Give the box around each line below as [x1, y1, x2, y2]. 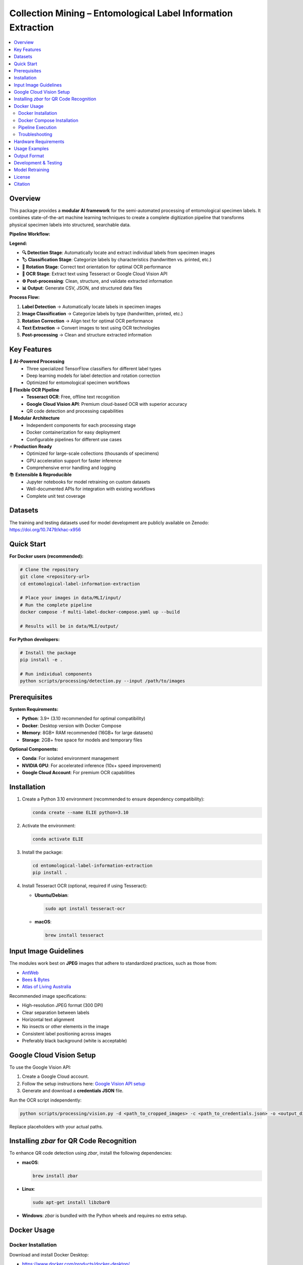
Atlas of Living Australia [22, 984, 72, 990]
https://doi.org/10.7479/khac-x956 [9, 526, 81, 532]
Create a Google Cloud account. [22, 1073, 89, 1080]
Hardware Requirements [14, 138, 65, 144]
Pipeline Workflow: [9, 231, 50, 237]
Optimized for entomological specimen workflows [26, 379, 130, 386]
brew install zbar [32, 1173, 78, 1178]
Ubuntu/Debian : [34, 892, 69, 898]
